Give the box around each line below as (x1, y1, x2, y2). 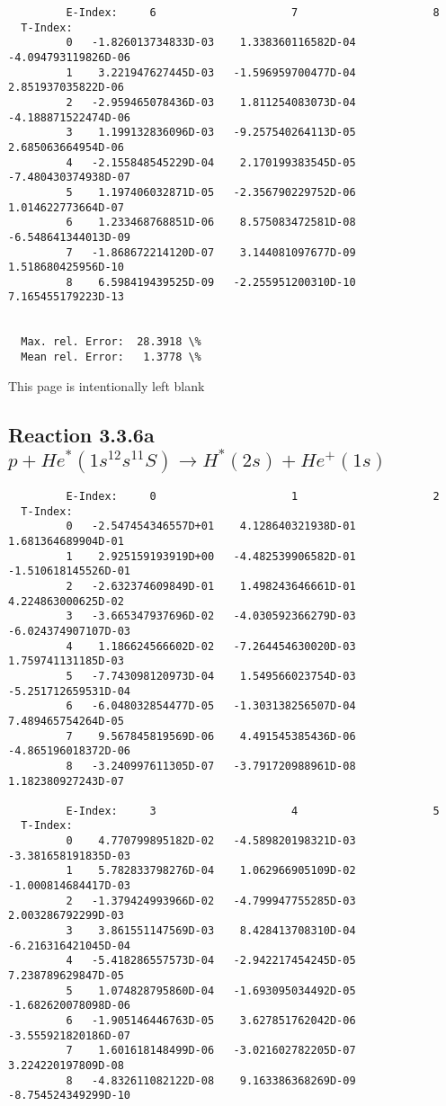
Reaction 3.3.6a (8, 420, 155, 448)
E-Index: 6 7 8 (66, 6, 440, 19)
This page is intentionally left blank (8, 376, 205, 395)
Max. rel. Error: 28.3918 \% (21, 335, 201, 349)
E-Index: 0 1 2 (66, 490, 440, 504)
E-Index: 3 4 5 (66, 804, 440, 817)
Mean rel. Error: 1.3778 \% (21, 351, 201, 364)
